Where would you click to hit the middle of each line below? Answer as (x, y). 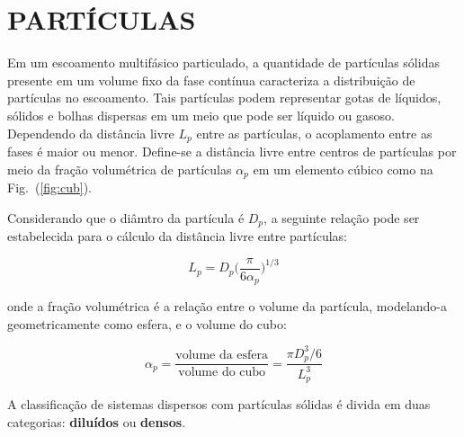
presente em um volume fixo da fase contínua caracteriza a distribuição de (211, 80)
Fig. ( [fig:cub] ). (49, 187)
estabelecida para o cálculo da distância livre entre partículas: (177, 236)
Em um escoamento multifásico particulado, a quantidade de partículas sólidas (223, 62)
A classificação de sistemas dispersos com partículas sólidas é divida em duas (219, 404)
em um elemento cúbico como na (343, 169)
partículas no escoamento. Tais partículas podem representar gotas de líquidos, (224, 98)
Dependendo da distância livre (91, 133)
